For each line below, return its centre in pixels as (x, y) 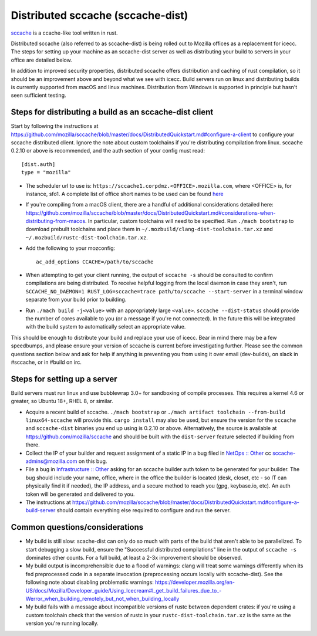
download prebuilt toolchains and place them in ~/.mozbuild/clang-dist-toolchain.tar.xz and (149, 229)
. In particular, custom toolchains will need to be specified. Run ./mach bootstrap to (190, 221)
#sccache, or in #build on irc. (46, 362)
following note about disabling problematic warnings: (90, 582)
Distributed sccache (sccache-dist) (100, 15)
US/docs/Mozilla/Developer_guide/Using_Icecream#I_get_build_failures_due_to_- (124, 590)
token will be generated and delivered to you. (80, 494)
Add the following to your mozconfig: (70, 248)
